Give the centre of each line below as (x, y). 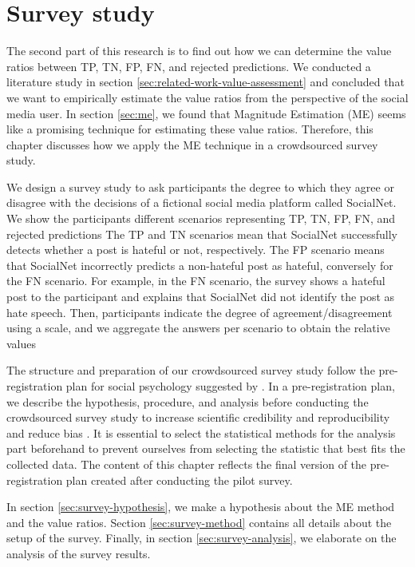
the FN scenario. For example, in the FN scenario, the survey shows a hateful (196, 281)
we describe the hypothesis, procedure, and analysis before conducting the (188, 401)
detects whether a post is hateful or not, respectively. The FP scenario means (196, 250)
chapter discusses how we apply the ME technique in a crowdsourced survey (192, 144)
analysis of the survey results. (79, 553)
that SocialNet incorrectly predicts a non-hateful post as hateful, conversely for (200, 265)
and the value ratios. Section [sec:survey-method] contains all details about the (199, 522)
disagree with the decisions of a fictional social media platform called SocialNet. (202, 202)
